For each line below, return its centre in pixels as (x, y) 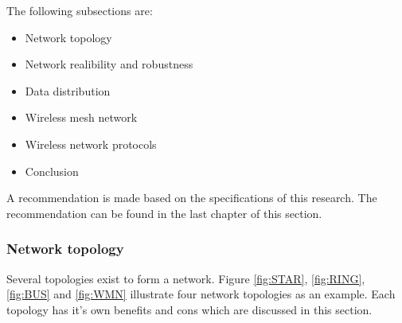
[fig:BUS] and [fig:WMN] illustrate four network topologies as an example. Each (201, 294)
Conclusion (52, 171)
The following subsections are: (80, 10)
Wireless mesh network (81, 117)
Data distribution (68, 90)
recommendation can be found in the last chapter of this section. (164, 213)
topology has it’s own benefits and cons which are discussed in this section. (189, 309)
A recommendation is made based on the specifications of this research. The (192, 198)
